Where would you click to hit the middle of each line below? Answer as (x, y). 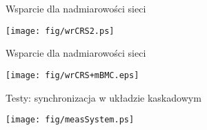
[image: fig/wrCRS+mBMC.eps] (72, 75)
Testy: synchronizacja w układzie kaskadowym (103, 97)
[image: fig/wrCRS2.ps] (60, 31)
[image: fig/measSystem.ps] (70, 120)
